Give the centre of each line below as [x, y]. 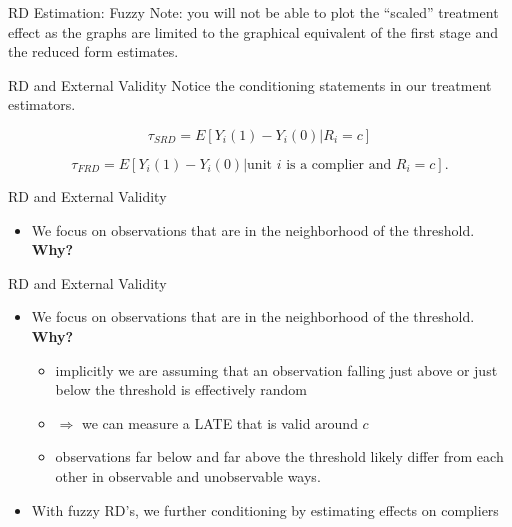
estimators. [42, 104]
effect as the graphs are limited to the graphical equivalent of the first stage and [253, 31]
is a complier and [339, 164]
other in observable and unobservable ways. [188, 475]
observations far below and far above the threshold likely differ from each [279, 456]
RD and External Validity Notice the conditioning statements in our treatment [250, 84]
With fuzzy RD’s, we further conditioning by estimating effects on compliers [265, 509]
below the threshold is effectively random [181, 389]
